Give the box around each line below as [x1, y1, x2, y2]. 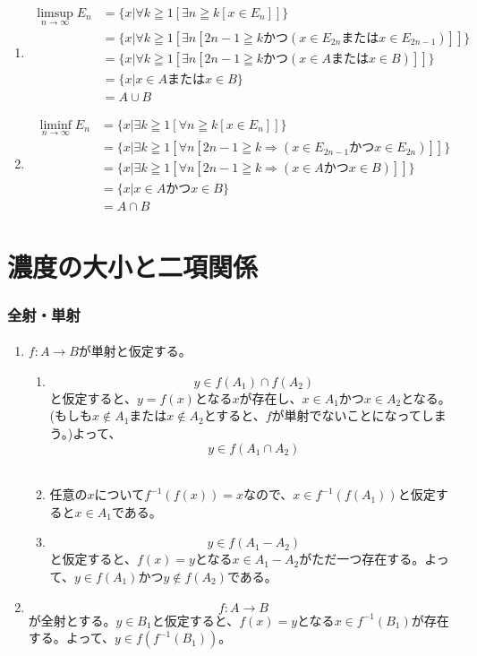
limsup [37, 6, 73, 20]
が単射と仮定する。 [78, 341, 192, 360]
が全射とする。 [28, 610, 116, 629]
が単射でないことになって [271, 406, 422, 425]
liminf [39, 118, 72, 132]
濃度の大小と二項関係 [7, 247, 259, 284]
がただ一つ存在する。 [299, 549, 425, 568]
